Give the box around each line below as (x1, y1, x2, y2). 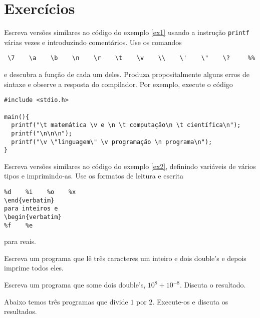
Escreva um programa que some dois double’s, (4, 279, 146, 290)
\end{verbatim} (4, 196, 55, 204)
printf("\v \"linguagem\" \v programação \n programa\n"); (11, 138, 212, 145)
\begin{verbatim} (4, 213, 62, 220)
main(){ (4, 113, 30, 120)
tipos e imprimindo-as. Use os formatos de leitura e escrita (4, 170, 183, 181)
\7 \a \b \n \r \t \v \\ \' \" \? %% (8, 54, 255, 62)
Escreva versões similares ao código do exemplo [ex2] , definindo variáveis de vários (4, 160, 256, 171)
